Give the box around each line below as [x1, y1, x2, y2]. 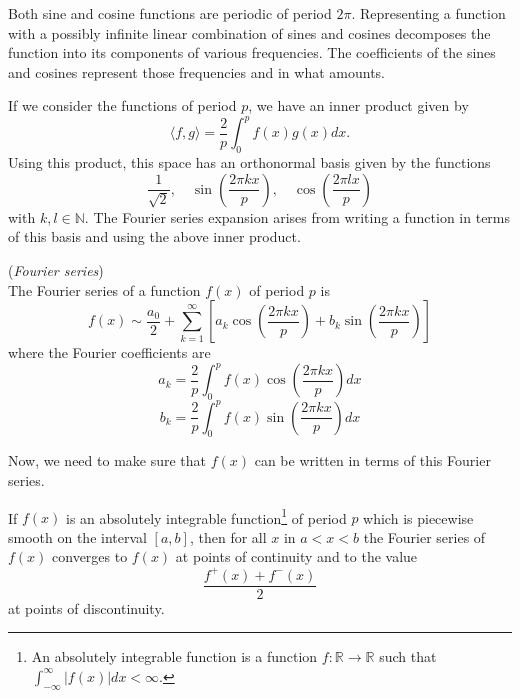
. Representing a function [351, 3, 506, 23]
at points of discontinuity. [8, 597, 165, 618]
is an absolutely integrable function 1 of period [66, 504, 347, 528]
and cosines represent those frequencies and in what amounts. [8, 61, 386, 82]
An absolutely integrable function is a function [31, 646, 318, 667]
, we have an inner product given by [248, 95, 469, 116]
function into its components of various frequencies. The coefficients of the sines [8, 42, 496, 63]
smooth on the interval [8, 526, 147, 547]
